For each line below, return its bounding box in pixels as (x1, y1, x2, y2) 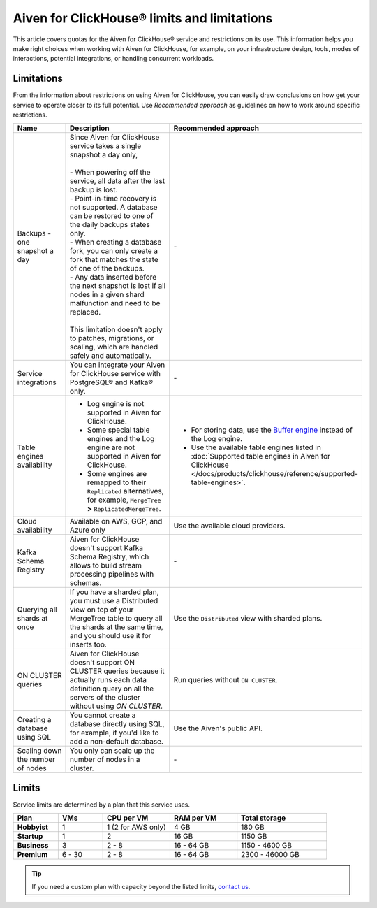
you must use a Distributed (70, 596, 158, 606)
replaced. (70, 308, 101, 317)
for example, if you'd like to (70, 728, 160, 737)
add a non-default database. (70, 737, 164, 747)
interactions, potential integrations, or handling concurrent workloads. (13, 55, 214, 63)
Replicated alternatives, (87, 487, 164, 496)
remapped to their (87, 477, 147, 487)
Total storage (241, 813, 286, 823)
